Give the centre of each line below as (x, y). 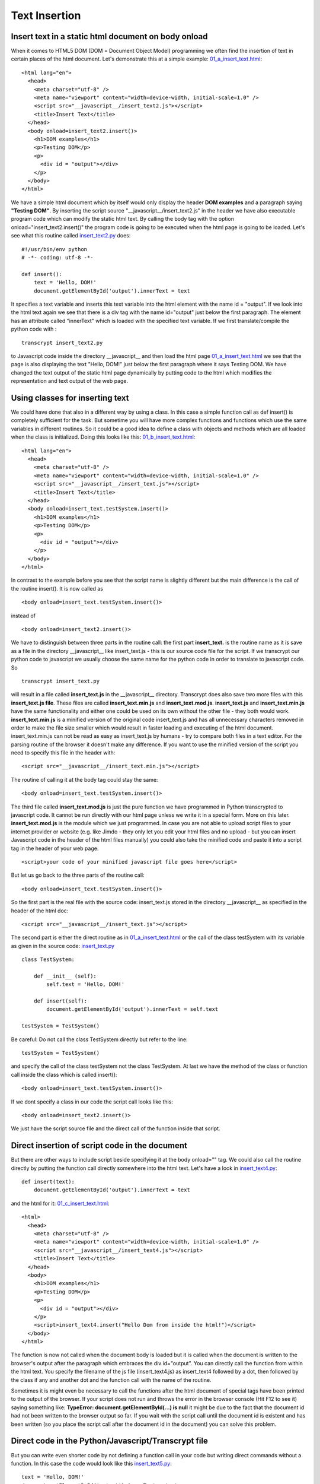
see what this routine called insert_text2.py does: (71, 236)
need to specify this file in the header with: (63, 753)
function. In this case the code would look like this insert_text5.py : (91, 1463)
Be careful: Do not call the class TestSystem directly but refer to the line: (99, 1039)
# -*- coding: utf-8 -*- (57, 258)
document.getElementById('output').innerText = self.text (132, 1009)
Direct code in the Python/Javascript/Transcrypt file (110, 1441)
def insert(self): (60, 1001)
